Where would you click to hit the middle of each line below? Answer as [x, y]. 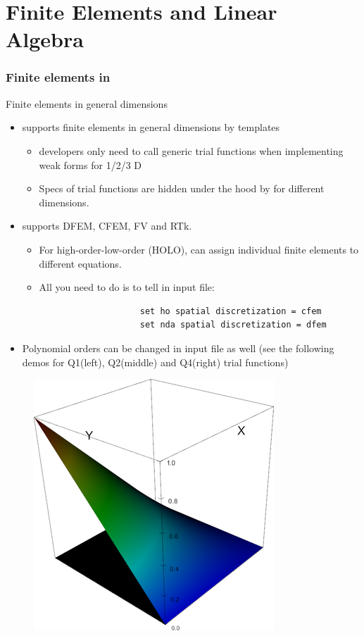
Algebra [45, 39]
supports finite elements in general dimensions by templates [151, 127]
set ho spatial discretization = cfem [231, 311]
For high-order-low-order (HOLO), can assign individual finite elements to [199, 249]
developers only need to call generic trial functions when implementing [191, 150]
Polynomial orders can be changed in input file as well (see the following [178, 348]
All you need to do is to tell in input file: [127, 287]
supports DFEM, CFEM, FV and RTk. [107, 226]
